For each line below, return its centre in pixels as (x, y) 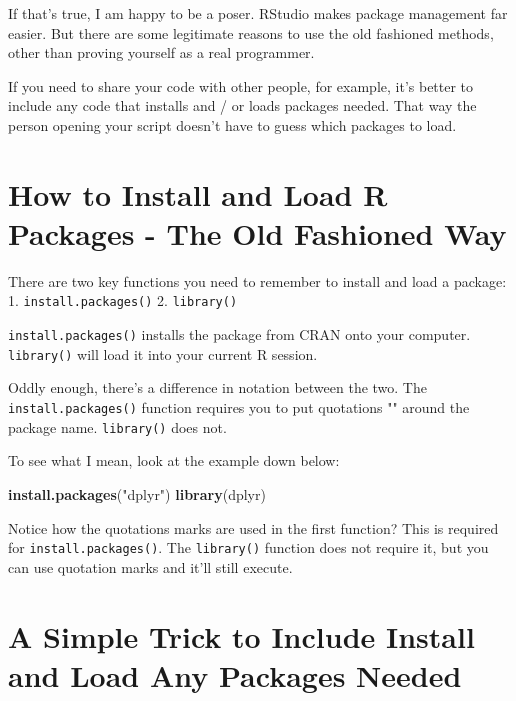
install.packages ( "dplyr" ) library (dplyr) (137, 493)
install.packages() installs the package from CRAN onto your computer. (239, 334)
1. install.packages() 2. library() (123, 300)
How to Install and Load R (198, 193)
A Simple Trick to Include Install (241, 635)
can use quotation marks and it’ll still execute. (150, 566)
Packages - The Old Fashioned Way (257, 232)
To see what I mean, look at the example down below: (174, 460)
